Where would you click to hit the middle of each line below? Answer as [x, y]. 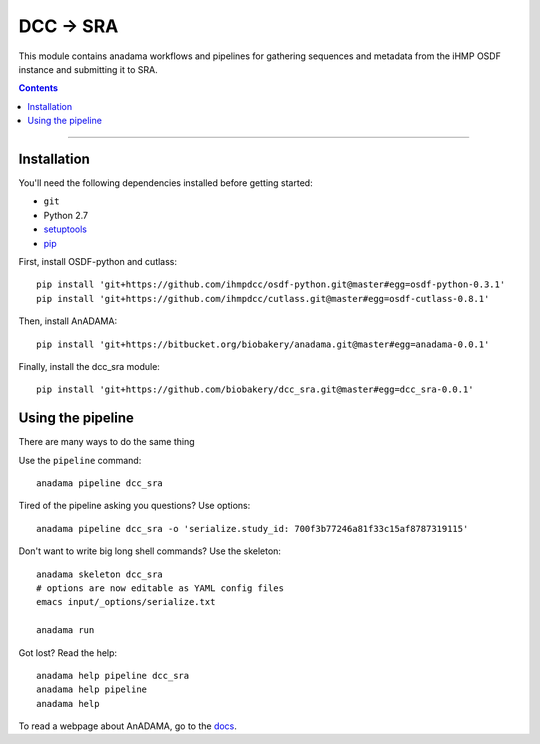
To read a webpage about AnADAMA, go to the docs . [127, 726]
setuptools [65, 229]
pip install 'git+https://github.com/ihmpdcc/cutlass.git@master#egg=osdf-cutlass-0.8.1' [263, 298]
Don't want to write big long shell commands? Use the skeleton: [150, 551]
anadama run [65, 630]
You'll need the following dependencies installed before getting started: [166, 183]
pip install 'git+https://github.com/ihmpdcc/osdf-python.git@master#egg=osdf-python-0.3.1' [271, 284]
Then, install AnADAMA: [68, 321]
